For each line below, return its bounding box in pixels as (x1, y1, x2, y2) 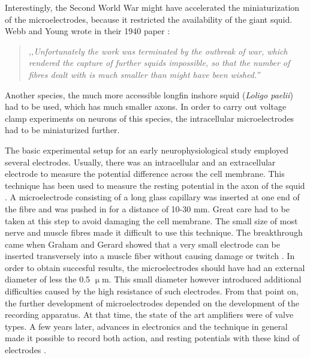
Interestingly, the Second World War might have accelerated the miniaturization (5, 1, 300, 13)
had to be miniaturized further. (5, 124, 120, 136)
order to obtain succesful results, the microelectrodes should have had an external (5, 261, 305, 273)
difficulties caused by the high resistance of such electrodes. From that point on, (5, 285, 299, 297)
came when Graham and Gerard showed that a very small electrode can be (5, 237, 281, 250)
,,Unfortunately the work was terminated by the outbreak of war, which (28, 44, 288, 57)
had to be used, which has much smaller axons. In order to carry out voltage (5, 100, 287, 113)
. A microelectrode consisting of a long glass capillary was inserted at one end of (5, 191, 300, 203)
